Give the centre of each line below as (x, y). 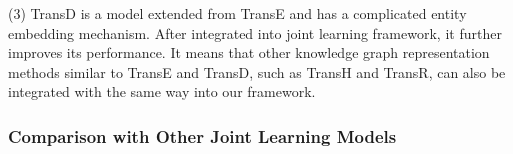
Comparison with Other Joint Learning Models (202, 135)
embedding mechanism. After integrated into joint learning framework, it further (255, 32)
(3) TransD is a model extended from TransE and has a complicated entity (237, 13)
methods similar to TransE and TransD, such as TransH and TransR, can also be (257, 71)
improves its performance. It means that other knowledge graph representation (249, 52)
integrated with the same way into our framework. (162, 91)
